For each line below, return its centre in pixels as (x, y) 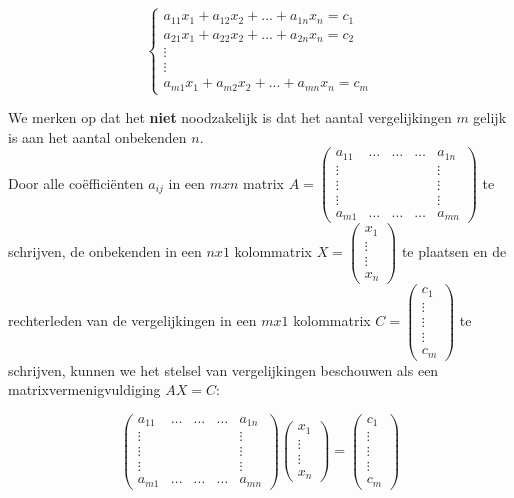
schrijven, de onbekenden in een (105, 251)
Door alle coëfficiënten (76, 182)
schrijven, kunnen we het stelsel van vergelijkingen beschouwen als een (223, 369)
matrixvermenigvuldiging (84, 389)
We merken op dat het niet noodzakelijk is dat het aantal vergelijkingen (230, 117)
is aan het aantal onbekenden (97, 136)
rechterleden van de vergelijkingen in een (132, 319)
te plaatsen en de (454, 251)
